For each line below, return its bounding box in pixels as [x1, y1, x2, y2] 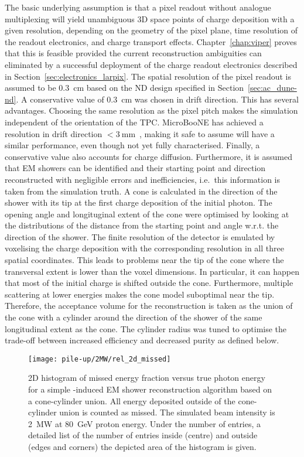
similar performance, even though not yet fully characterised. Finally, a [5, 139, 260, 151]
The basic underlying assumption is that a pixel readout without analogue [5, 1, 271, 13]
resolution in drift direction [5, 127, 103, 139]
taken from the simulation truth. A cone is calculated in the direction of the [5, 185, 278, 197]
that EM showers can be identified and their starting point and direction [5, 162, 266, 174]
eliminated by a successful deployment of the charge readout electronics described [5, 58, 298, 70]
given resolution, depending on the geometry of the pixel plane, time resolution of [5, 24, 298, 36]
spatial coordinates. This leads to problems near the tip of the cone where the [5, 254, 284, 266]
